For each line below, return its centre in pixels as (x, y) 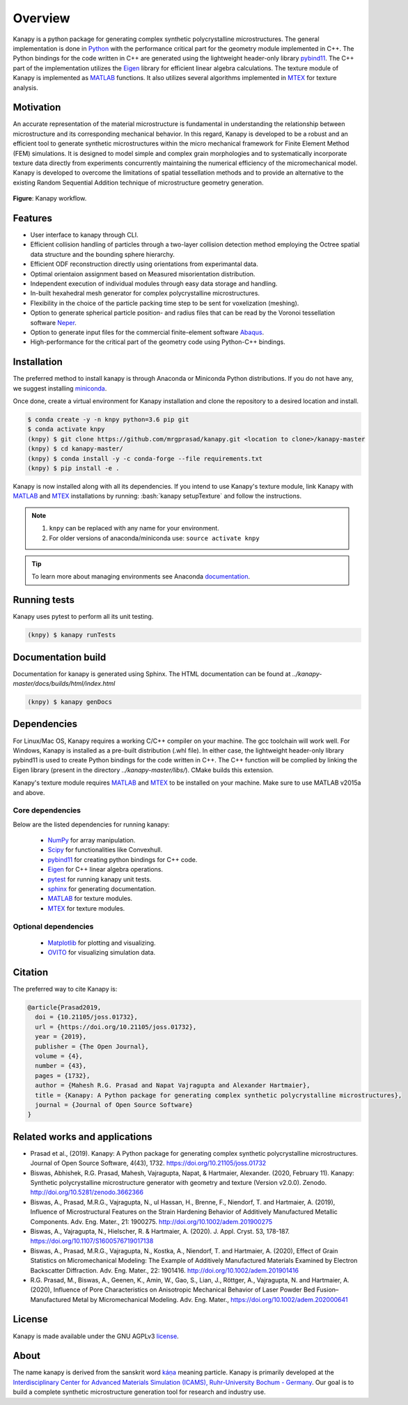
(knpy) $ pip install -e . (73, 468)
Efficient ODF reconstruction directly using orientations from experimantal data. (144, 264)
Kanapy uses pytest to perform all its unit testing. (83, 617)
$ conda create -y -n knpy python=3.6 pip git (108, 420)
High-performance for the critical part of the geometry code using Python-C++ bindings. (158, 342)
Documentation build (60, 657)
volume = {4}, (59, 1056)
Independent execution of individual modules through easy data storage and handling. (154, 283)
